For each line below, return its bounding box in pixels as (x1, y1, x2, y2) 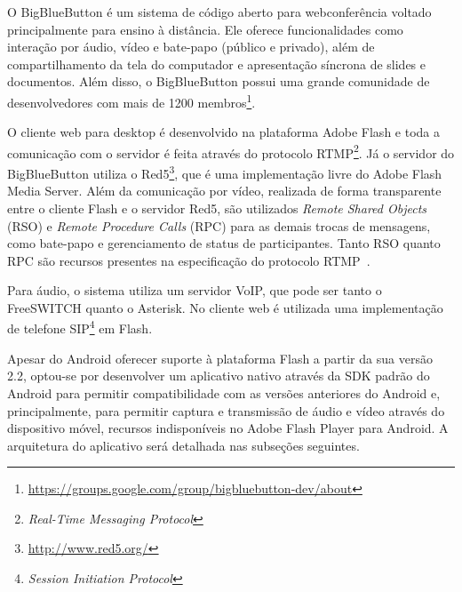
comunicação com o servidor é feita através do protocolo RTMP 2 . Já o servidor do (7, 140, 455, 162)
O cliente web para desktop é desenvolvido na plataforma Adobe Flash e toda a (7, 123, 440, 141)
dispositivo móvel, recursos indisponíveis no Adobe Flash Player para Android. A (7, 419, 449, 437)
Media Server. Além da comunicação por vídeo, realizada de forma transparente (7, 181, 442, 200)
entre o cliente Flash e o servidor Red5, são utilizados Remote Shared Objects (7, 198, 427, 217)
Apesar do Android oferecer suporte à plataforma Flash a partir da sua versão (7, 348, 433, 367)
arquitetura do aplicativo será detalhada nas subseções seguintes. (7, 436, 360, 454)
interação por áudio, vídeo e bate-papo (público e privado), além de (7, 37, 375, 56)
